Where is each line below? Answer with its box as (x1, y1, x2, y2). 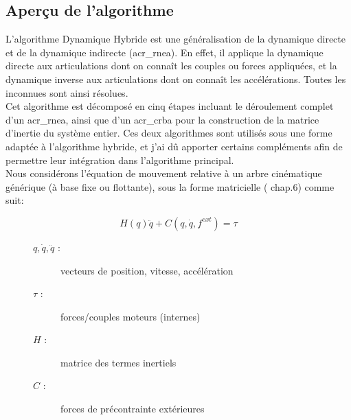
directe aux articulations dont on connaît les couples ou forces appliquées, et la (5, 58, 337, 73)
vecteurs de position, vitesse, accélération (60, 263, 234, 277)
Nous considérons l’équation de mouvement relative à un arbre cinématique (5, 166, 322, 180)
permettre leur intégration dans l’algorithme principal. (5, 152, 234, 167)
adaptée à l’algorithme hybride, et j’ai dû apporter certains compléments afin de (5, 139, 343, 153)
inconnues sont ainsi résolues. (5, 85, 128, 100)
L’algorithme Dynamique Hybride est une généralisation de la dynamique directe (5, 32, 346, 46)
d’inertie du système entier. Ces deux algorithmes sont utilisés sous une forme (5, 126, 332, 140)
